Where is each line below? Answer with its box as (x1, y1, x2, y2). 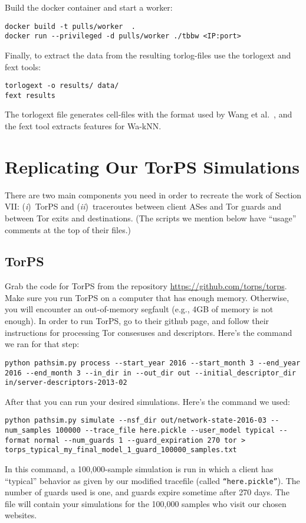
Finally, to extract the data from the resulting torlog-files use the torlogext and (5, 48, 291, 61)
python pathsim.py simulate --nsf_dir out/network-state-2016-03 (5, 416, 266, 425)
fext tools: (5, 60, 41, 73)
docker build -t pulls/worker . (5, 22, 136, 31)
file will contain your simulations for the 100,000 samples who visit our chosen (5, 497, 287, 509)
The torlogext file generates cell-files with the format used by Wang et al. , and (5, 108, 292, 120)
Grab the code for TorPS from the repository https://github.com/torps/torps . (5, 280, 287, 292)
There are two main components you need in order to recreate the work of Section (5, 188, 302, 201)
